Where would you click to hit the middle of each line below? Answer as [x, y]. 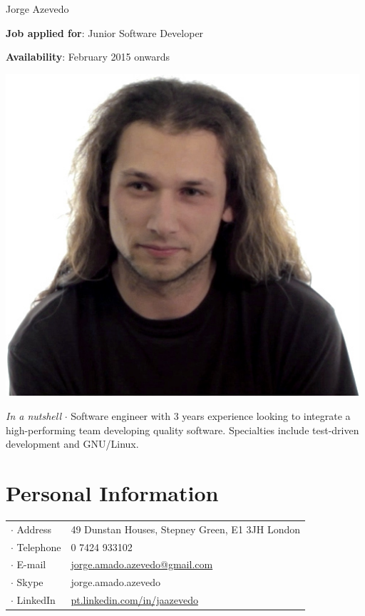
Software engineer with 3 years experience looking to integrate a [211, 416]
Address [34, 529]
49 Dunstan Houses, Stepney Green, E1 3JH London [186, 529]
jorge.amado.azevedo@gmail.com [142, 564]
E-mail [31, 564]
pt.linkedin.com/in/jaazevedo [134, 600]
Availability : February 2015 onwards [88, 57]
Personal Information [112, 493]
